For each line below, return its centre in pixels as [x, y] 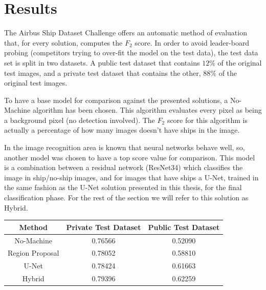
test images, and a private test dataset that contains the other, [103, 72]
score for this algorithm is [207, 120]
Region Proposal [34, 253]
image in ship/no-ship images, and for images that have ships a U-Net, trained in [131, 177]
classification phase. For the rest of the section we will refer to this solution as [126, 198]
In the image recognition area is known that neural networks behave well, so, [125, 147]
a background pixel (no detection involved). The [80, 120]
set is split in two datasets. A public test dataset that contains [102, 62]
